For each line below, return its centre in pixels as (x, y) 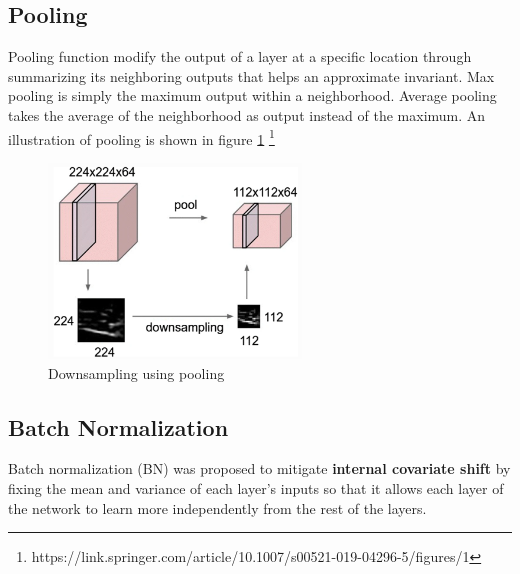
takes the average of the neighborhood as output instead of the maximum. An (247, 114)
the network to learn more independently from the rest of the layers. (217, 507)
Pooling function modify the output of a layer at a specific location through (240, 56)
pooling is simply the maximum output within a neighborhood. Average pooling (252, 95)
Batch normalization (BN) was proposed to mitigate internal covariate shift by (259, 468)
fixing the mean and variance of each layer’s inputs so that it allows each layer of (256, 487)
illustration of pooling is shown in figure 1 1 (141, 137)
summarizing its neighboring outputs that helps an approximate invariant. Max (251, 75)
